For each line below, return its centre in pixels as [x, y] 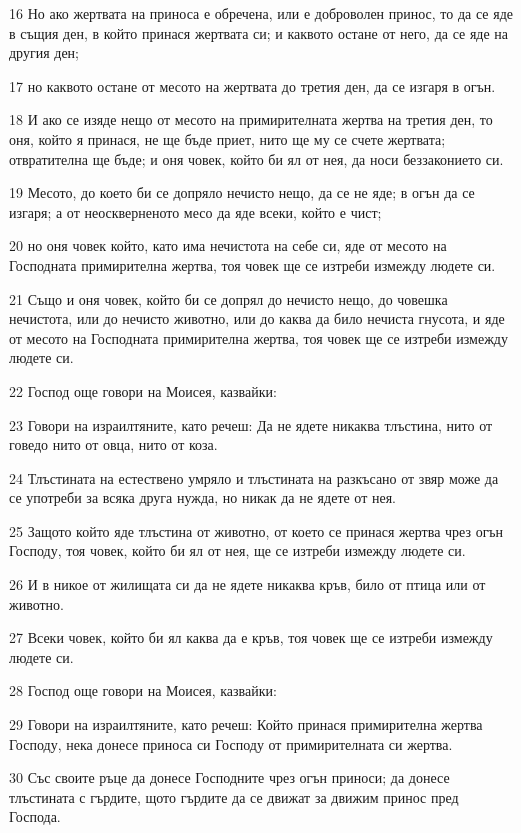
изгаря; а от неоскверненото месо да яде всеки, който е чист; [195, 211]
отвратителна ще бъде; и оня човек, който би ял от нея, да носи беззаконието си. [256, 158]
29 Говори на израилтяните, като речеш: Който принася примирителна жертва [246, 724]
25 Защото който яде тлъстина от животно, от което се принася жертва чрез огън [256, 530]
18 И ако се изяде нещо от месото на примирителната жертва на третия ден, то [251, 119]
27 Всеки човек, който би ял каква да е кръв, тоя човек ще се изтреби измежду [251, 637]
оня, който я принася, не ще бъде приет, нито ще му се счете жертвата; [227, 138]
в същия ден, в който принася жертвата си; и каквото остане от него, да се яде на [259, 32]
